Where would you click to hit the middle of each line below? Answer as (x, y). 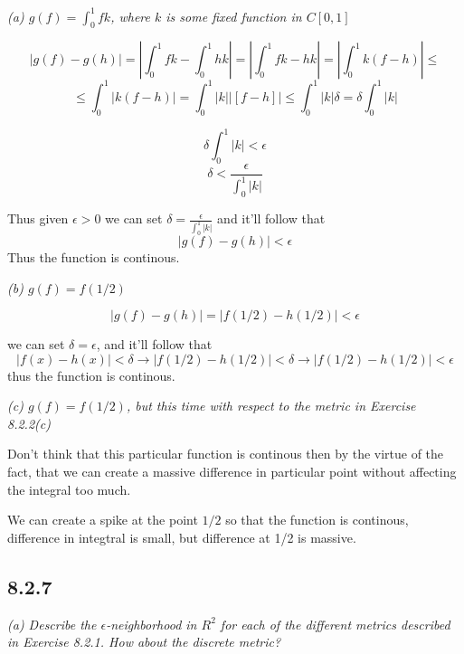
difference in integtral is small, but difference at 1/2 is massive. (182, 537)
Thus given (38, 218)
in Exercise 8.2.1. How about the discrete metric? (144, 642)
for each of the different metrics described (335, 624)
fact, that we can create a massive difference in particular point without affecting (232, 472)
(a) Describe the (52, 624)
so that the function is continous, (317, 520)
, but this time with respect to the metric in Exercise (271, 406)
